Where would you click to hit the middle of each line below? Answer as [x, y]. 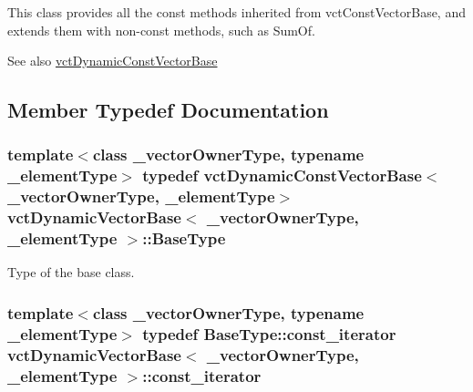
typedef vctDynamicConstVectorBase [282, 175]
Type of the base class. [71, 272]
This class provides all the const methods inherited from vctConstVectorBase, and [236, 12]
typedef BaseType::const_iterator [269, 333]
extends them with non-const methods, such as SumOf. [161, 30]
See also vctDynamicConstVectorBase [113, 61]
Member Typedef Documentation [168, 110]
